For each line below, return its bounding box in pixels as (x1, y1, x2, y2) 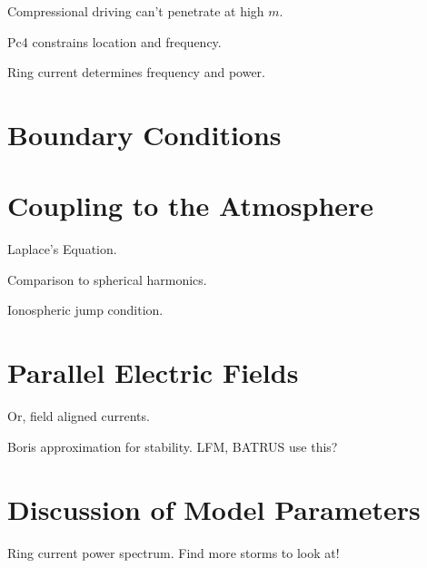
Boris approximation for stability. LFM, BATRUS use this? (7, 436, 338, 455)
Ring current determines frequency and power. (7, 63, 265, 82)
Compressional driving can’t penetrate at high (7, 2, 264, 20)
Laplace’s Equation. (7, 240, 117, 259)
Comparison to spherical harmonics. (7, 269, 207, 289)
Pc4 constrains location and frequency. (7, 32, 222, 51)
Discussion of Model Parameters (7, 490, 421, 527)
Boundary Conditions (7, 115, 282, 152)
